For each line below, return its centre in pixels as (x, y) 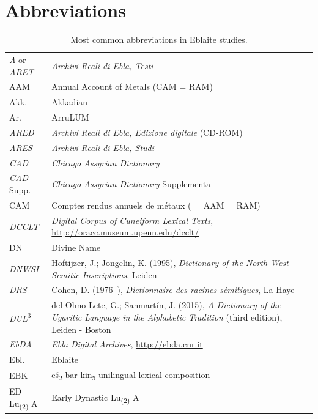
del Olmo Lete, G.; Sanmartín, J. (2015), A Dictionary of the (166, 305)
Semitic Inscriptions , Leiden (104, 274)
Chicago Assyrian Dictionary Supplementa (131, 184)
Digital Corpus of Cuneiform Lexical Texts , (132, 220)
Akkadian (70, 102)
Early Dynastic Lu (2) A (95, 398)
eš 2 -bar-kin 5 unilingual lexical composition (131, 375)
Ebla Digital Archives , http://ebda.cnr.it (127, 344)
